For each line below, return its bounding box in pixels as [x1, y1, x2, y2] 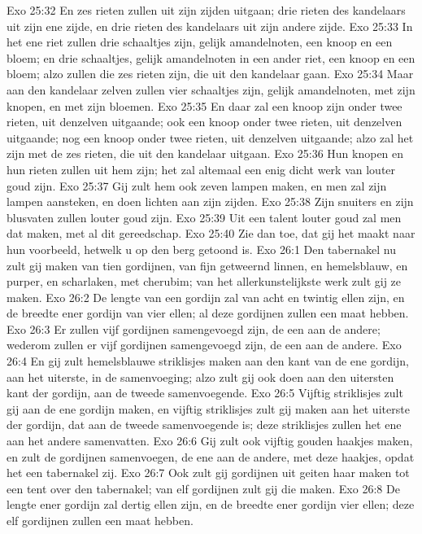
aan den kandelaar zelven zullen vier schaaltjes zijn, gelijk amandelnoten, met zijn [7, 81, 415, 98]
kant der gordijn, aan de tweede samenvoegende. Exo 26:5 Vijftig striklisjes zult [7, 384, 403, 401]
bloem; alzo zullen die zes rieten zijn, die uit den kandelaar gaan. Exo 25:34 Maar [7, 65, 414, 82]
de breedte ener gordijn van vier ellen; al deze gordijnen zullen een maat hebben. [7, 304, 409, 322]
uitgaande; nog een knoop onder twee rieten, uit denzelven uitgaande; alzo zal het [7, 129, 414, 146]
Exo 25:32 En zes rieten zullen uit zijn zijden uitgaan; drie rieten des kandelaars [7, 2, 406, 18]
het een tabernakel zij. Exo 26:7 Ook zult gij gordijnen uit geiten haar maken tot [7, 464, 410, 481]
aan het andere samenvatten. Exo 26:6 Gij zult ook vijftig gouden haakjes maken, [7, 432, 413, 449]
